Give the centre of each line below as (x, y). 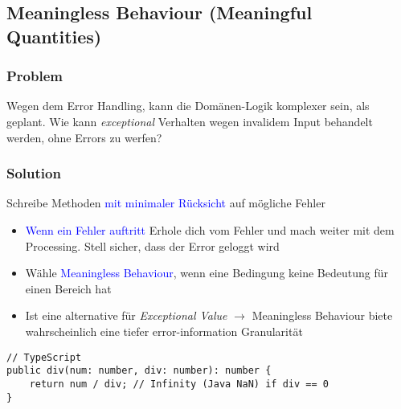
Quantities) (54, 36)
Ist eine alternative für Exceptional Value (126, 315)
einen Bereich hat (68, 288)
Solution (34, 173)
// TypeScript (44, 357)
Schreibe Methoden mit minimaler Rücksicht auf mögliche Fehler (166, 203)
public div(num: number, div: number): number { (139, 371)
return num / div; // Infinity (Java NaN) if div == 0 (179, 384)
